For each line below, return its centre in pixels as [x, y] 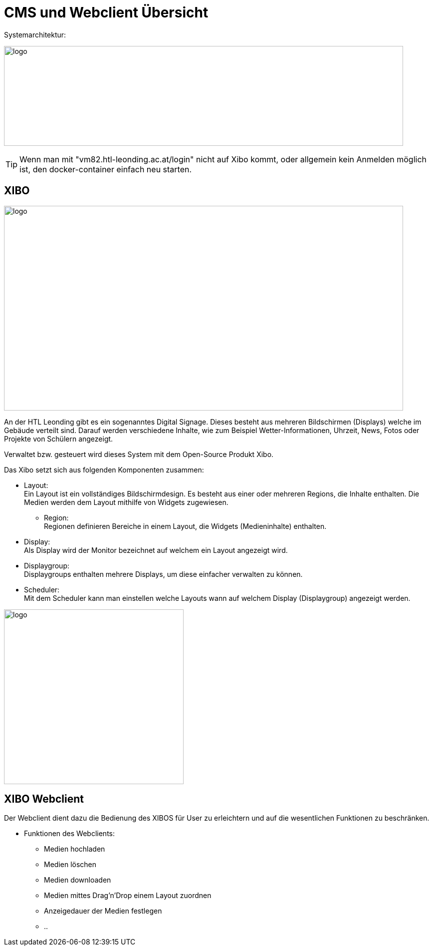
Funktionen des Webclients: [69, 834]
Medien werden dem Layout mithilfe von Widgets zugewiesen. [126, 502]
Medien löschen [70, 865]
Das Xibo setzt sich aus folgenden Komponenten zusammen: [104, 470]
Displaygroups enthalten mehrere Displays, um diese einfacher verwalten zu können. [163, 574]
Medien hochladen [75, 849]
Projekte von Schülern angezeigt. [59, 439]
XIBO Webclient [44, 799]
